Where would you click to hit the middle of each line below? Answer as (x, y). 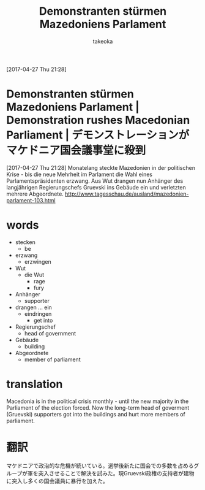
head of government (50, 333)
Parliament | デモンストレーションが (98, 135)
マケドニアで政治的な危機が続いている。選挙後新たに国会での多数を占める (100, 465)
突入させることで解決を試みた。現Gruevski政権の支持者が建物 (116, 473)
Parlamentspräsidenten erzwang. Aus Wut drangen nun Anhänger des (95, 181)
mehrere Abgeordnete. (35, 194)
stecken (25, 242)
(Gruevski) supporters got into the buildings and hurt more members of (96, 414)
